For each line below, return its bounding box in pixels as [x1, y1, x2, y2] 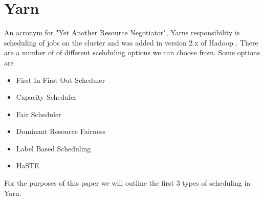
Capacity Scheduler [16, 92, 77, 102]
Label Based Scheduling [16, 143, 91, 153]
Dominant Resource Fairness [16, 126, 106, 137]
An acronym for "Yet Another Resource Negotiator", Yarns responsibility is [4, 27, 240, 38]
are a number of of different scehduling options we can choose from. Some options [4, 47, 260, 58]
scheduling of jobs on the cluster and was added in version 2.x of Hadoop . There [4, 37, 258, 48]
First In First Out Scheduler [16, 74, 105, 85]
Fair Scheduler [16, 108, 61, 119]
